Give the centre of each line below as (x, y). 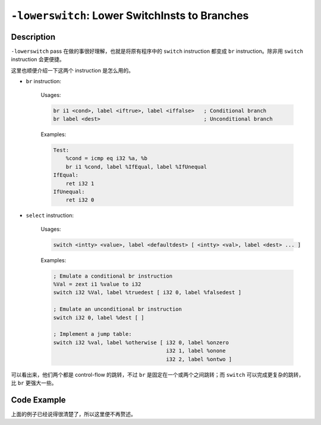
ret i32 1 (80, 183)
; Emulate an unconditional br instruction (118, 309)
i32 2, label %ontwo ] (199, 359)
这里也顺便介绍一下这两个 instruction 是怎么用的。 (72, 70)
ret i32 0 (80, 200)
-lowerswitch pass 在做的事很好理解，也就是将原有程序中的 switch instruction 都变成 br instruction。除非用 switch (157, 51)
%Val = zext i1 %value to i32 (97, 284)
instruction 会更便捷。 (38, 59)
